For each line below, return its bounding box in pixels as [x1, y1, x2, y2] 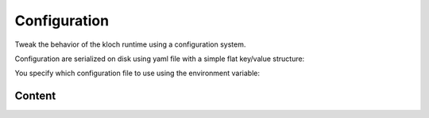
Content [14, 89, 56, 103]
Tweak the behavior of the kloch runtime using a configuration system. [14, 40, 246, 49]
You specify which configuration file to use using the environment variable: [14, 68, 260, 78]
